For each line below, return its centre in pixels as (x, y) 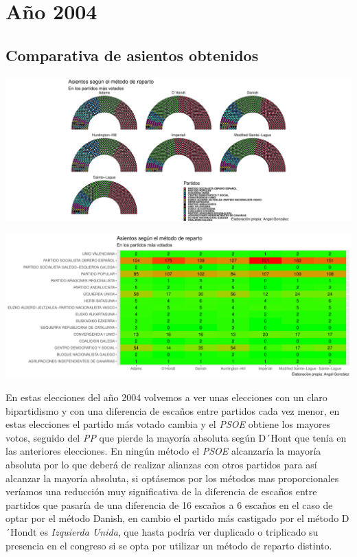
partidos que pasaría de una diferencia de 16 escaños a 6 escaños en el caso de (169, 504)
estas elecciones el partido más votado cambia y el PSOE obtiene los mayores (168, 424)
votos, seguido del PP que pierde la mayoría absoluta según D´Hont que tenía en (176, 437)
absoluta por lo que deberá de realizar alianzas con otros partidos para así (161, 465)
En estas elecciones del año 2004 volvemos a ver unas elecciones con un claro (166, 397)
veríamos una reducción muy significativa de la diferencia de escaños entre (161, 491)
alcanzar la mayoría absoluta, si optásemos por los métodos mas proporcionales (172, 478)
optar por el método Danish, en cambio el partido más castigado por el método (172, 518)
